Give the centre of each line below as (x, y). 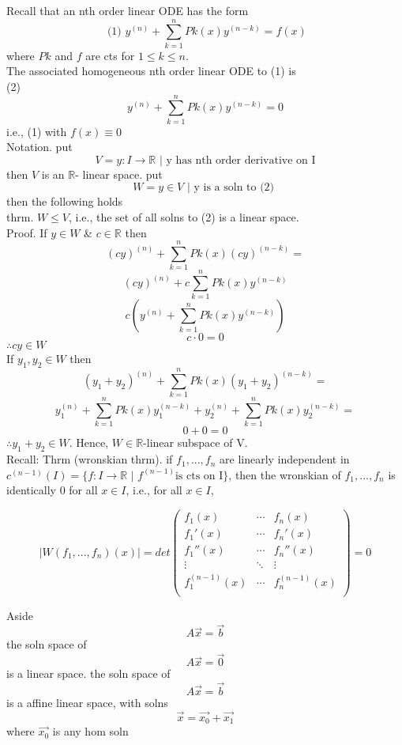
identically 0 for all (52, 490)
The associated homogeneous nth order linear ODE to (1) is (151, 71)
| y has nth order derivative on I (237, 160)
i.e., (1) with (37, 131)
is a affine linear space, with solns (87, 702)
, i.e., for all (154, 490)
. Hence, (89, 442)
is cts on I (199, 476)
